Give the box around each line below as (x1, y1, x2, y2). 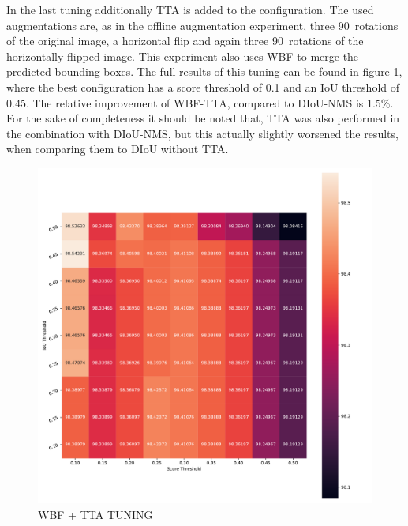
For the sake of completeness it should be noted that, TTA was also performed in (6, 110, 400, 126)
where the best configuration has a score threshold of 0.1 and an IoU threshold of (6, 78, 400, 95)
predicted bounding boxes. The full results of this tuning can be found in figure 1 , (6, 63, 402, 80)
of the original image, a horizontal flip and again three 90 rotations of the (6, 32, 364, 49)
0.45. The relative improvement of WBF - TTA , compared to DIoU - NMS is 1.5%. (6, 94, 394, 111)
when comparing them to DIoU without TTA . (6, 141, 229, 157)
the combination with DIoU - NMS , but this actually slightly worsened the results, (6, 125, 399, 141)
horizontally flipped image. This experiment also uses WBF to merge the (6, 47, 359, 64)
